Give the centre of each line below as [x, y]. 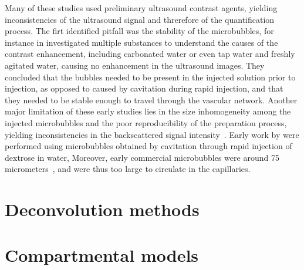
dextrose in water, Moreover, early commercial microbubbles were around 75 [142, 157]
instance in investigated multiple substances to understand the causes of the [141, 42]
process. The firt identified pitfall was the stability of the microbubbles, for [139, 31]
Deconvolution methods [102, 209]
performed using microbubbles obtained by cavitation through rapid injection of [148, 146]
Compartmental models [102, 255]
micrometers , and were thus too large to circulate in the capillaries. [128, 169]
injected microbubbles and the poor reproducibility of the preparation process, [146, 122]
